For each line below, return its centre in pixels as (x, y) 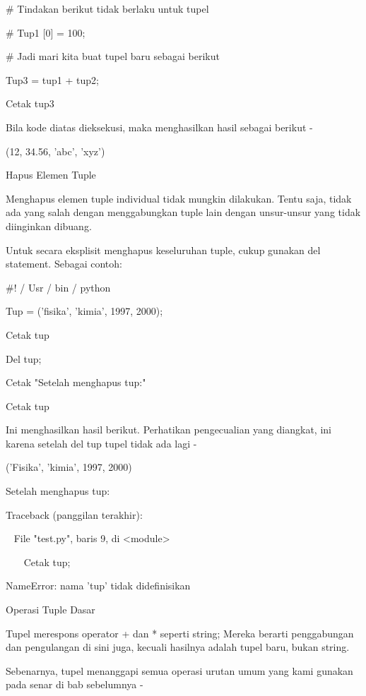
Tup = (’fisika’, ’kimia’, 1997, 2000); (84, 311)
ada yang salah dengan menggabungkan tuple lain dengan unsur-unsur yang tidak (183, 212)
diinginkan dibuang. (49, 226)
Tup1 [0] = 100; (51, 32)
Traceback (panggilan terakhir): (74, 514)
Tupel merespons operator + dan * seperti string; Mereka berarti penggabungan (180, 633)
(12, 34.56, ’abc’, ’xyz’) (55, 151)
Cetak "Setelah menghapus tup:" (76, 382)
